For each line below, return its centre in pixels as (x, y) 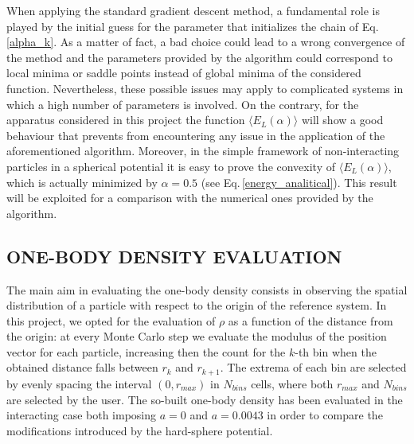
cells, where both (292, 383)
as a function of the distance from (310, 320)
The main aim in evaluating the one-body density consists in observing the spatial (207, 289)
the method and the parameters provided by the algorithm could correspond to (199, 57)
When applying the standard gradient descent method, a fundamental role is (193, 10)
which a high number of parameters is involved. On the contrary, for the (183, 104)
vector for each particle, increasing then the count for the (146, 351)
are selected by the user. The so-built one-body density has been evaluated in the (205, 399)
